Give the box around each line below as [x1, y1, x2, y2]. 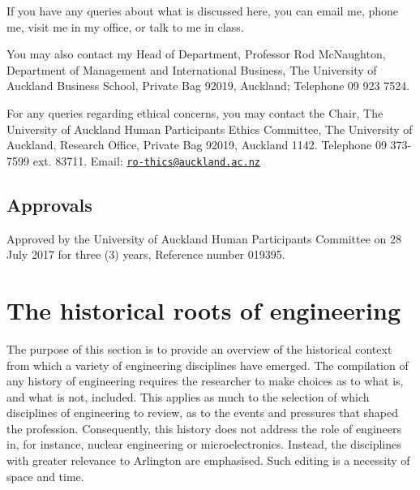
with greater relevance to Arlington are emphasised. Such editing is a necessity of [6, 452, 410, 469]
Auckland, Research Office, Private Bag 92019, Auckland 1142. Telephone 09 [6, 136, 387, 153]
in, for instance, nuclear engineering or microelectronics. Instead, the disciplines [6, 436, 401, 453]
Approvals [6, 191, 92, 217]
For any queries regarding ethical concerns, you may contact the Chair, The [6, 104, 384, 121]
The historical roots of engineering [6, 293, 401, 326]
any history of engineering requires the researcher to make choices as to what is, [6, 372, 404, 389]
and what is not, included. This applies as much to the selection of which [6, 388, 370, 405]
